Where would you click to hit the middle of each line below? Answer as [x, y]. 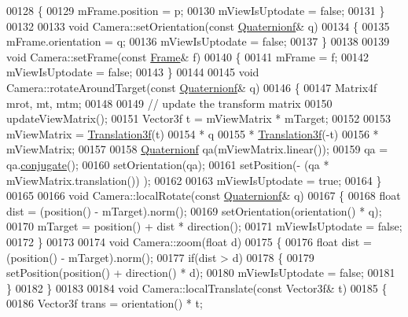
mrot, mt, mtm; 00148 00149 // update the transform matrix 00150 [169, 103]
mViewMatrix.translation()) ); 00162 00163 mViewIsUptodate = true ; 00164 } [194, 180]
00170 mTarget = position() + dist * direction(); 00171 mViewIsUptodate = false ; [204, 226]
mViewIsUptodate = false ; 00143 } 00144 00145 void [133, 72]
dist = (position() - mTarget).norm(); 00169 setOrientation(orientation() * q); [194, 210]
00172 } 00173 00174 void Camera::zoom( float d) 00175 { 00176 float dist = [189, 241]
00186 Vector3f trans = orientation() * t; [105, 303]
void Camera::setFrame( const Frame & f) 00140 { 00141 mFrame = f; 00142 [187, 56]
